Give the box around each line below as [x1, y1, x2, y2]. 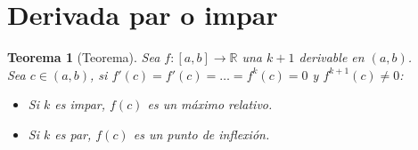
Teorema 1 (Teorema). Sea [7, 48, 160, 67]
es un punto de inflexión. [133, 124, 270, 143]
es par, [54, 124, 92, 143]
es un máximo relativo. [147, 95, 273, 114]
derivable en [299, 48, 365, 67]
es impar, [54, 95, 106, 114]
